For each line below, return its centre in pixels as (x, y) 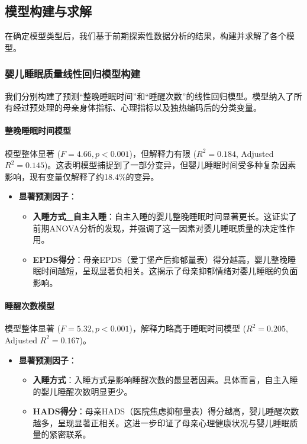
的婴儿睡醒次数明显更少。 (83, 391)
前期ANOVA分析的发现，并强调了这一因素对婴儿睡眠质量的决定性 (160, 228)
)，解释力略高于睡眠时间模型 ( (188, 328)
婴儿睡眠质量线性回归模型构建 (73, 74)
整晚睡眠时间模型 (38, 131)
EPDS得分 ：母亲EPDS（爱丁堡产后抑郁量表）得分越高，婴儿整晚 (160, 259)
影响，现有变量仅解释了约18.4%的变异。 (82, 176)
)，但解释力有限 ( (163, 153)
